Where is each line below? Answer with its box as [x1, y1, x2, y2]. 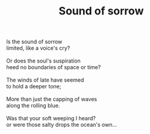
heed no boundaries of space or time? [6, 64, 101, 71]
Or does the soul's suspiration [6, 57, 81, 64]
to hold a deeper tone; [6, 83, 61, 90]
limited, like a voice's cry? [6, 44, 70, 52]
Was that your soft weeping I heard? [6, 115, 96, 122]
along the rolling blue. [6, 102, 60, 109]
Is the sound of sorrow [6, 38, 63, 46]
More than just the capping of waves [6, 96, 98, 103]
